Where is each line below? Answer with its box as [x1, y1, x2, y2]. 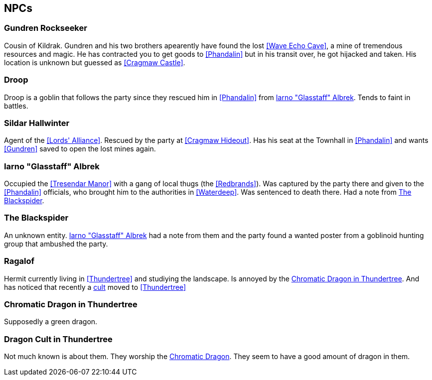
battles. [4, 101, 28, 110]
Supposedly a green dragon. [4, 317, 98, 326]
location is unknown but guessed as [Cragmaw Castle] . [4, 58, 185, 67]
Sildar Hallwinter [4, 118, 70, 128]
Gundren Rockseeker [4, 23, 87, 33]
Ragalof [4, 256, 34, 266]
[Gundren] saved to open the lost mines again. [4, 144, 156, 153]
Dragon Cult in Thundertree [4, 334, 113, 344]
